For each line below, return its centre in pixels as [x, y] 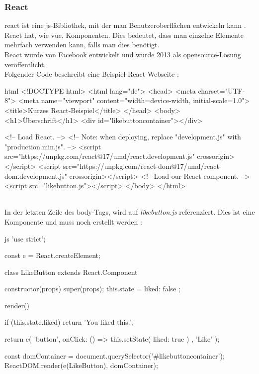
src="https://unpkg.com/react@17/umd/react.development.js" [100, 156]
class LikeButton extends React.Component [71, 272]
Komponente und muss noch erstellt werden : [73, 221]
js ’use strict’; [25, 238]
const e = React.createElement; [52, 255]
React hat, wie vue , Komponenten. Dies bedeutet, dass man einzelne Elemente [124, 35]
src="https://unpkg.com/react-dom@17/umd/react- [142, 166]
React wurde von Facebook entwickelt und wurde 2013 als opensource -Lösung [123, 54]
